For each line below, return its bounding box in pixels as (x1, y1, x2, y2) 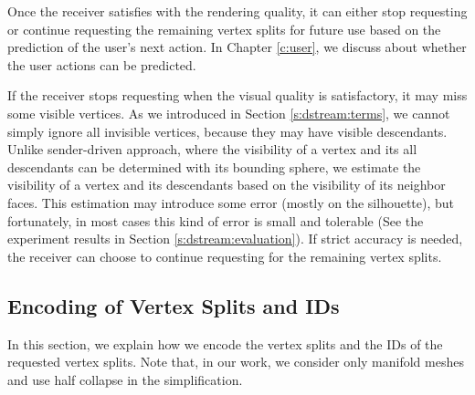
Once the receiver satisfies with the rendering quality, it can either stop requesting (7, 2, 468, 20)
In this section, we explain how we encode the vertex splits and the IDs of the (7, 334, 443, 353)
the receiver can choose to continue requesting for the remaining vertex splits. (7, 246, 442, 265)
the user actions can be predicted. (7, 55, 196, 74)
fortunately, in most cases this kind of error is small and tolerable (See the (7, 211, 424, 230)
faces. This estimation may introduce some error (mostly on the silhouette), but (7, 192, 455, 212)
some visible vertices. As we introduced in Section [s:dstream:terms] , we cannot (7, 103, 450, 122)
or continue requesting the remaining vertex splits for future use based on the (7, 19, 441, 38)
